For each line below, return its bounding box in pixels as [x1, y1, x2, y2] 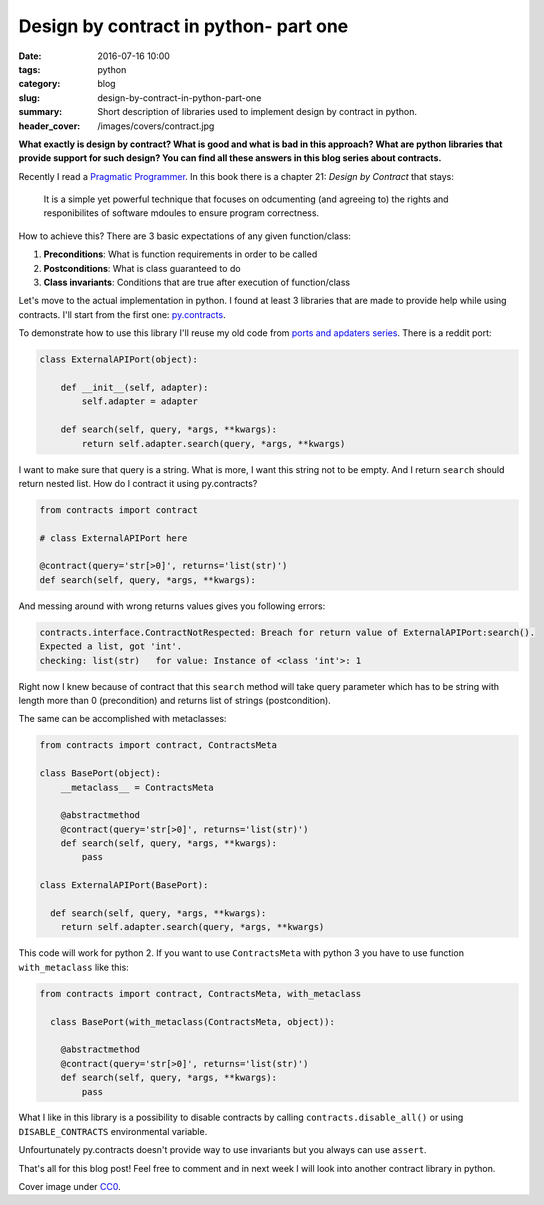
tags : [18, 63, 41, 75]
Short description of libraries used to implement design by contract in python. [97, 106, 417, 118]
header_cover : [18, 120, 81, 132]
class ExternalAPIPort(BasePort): [39, 880, 209, 891]
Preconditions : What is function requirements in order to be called [43, 248, 318, 260]
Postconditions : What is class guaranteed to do [43, 262, 241, 274]
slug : [18, 91, 40, 104]
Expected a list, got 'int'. [39, 641, 183, 652]
